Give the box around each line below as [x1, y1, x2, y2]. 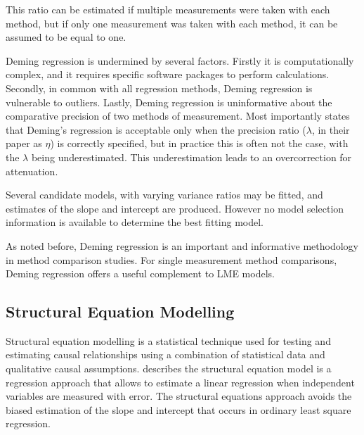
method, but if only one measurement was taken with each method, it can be [6, 15, 338, 30]
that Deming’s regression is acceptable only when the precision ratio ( [6, 122, 306, 137]
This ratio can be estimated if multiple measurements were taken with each [6, 2, 330, 16]
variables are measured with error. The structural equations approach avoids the [6, 389, 352, 403]
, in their [311, 122, 350, 137]
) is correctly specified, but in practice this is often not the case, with [50, 136, 349, 151]
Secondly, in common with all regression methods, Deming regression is [6, 80, 313, 95]
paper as [6, 136, 42, 151]
